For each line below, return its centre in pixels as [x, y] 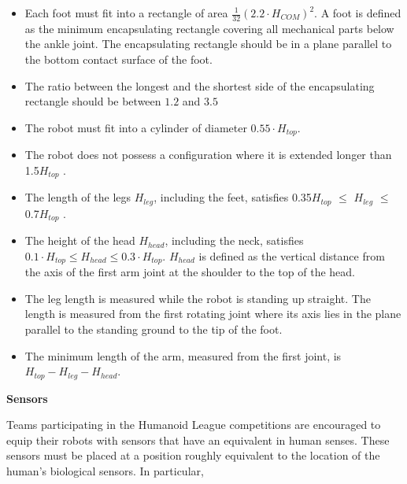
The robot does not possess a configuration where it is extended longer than [208, 155]
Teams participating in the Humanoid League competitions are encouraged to [194, 425]
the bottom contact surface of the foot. [118, 59]
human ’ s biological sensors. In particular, [105, 471]
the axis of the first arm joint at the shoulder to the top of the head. [190, 272]
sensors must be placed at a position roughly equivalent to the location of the [193, 455]
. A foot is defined [358, 13]
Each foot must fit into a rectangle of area [126, 13]
